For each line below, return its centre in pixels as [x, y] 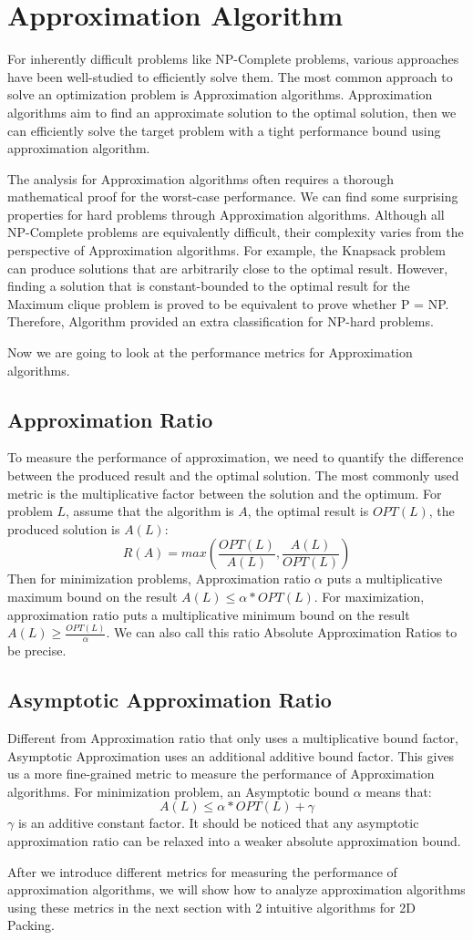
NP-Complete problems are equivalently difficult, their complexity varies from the [236, 232]
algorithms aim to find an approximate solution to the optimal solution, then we [232, 112]
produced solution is [64, 528]
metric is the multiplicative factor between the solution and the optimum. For [225, 493]
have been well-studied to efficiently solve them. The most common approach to [230, 76]
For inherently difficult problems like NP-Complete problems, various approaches [233, 59]
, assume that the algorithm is [150, 511]
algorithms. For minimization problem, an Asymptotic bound [179, 791]
